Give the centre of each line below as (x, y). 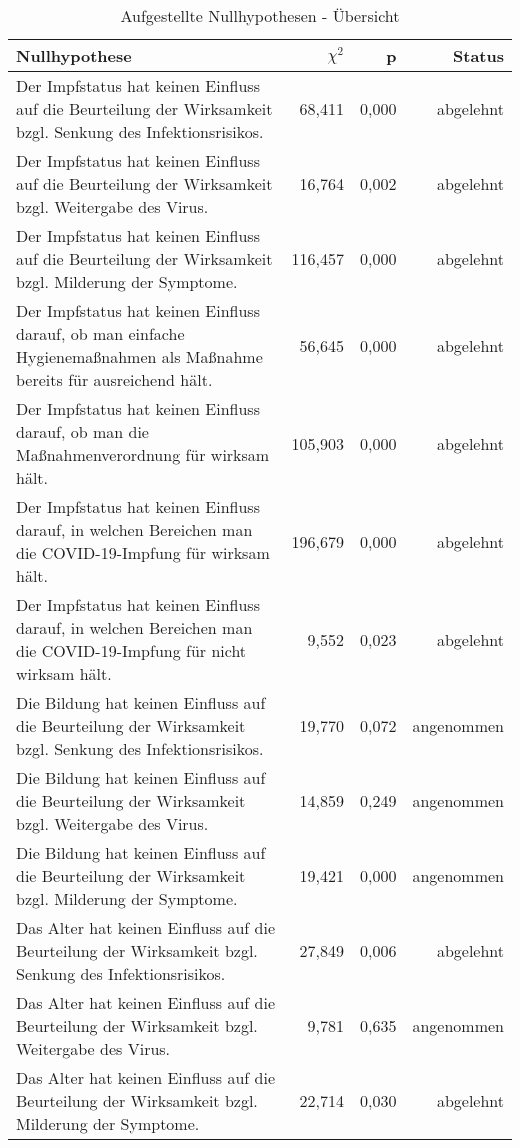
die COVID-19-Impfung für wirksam (143, 552)
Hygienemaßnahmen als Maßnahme (139, 356)
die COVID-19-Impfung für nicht (131, 650)
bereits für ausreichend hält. (114, 379)
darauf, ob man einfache (100, 333)
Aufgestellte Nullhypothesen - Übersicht (260, 15)
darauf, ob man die (82, 431)
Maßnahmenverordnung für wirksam (143, 454)
